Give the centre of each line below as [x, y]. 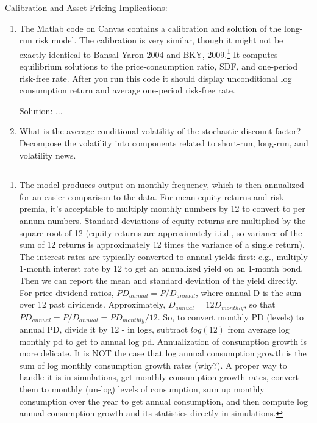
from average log [258, 329]
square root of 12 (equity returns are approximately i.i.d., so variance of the [161, 232]
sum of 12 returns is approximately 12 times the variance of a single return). [162, 244]
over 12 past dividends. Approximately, [92, 304]
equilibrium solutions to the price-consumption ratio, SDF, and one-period [158, 66]
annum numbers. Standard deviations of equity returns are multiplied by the [162, 220]
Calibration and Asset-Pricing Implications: [86, 7]
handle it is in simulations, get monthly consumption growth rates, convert [159, 377]
